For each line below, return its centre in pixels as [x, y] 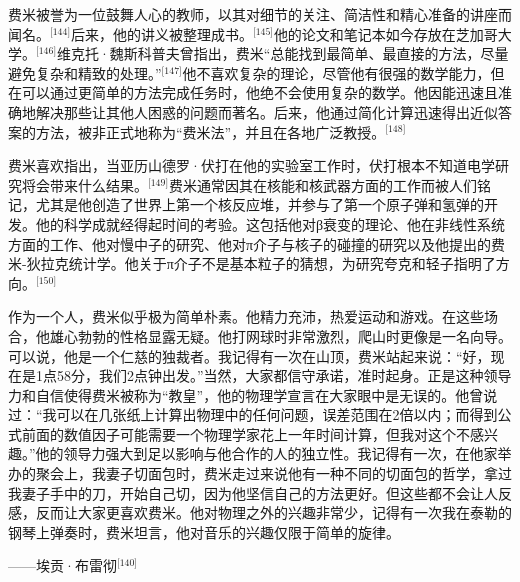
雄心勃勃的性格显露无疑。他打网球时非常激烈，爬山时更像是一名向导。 [280, 335]
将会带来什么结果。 [84, 184]
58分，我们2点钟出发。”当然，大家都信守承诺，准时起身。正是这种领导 [284, 375]
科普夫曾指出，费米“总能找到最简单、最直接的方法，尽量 [323, 53]
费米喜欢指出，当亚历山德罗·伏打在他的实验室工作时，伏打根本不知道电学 [251, 165]
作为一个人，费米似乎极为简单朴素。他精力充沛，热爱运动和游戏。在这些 [246, 316]
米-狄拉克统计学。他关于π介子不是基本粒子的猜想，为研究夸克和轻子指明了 [252, 263]
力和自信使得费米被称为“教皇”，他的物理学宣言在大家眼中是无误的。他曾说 [253, 394]
